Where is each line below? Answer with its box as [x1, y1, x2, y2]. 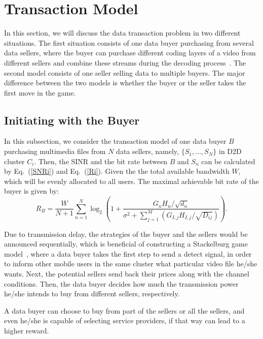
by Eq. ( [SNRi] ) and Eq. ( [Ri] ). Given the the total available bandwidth [4, 166, 230, 176]
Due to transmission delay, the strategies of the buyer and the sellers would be [4, 228, 248, 239]
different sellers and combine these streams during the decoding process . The [4, 57, 246, 68]
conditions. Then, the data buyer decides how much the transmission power [4, 278, 239, 289]
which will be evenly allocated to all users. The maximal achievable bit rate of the [4, 175, 259, 186]
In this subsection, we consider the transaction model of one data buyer [4, 136, 227, 146]
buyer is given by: [4, 186, 59, 196]
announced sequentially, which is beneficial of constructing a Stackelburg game [4, 238, 248, 249]
